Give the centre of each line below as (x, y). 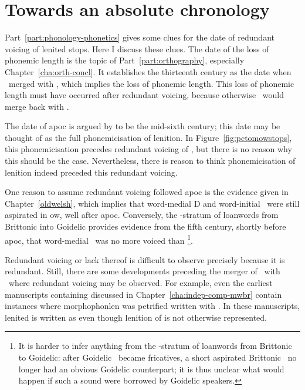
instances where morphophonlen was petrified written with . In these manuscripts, (152, 306)
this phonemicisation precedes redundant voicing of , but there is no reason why (148, 149)
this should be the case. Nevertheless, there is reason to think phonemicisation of (150, 161)
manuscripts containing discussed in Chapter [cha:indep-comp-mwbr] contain (143, 294)
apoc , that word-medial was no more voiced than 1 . (99, 239)
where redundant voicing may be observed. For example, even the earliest (140, 283)
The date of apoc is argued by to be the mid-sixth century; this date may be (143, 126)
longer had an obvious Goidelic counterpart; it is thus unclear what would (151, 369)
